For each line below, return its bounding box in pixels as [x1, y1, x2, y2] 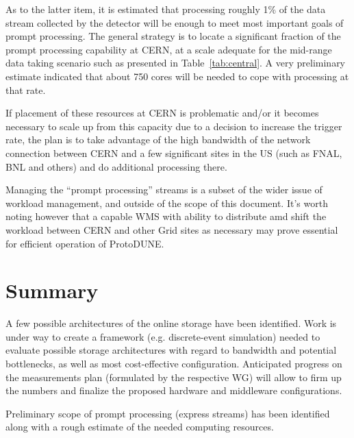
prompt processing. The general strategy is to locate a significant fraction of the [5, 29, 341, 43]
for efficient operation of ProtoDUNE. [5, 236, 164, 250]
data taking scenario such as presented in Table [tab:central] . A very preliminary [5, 56, 346, 70]
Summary [5, 276, 99, 304]
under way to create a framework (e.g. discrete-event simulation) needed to [5, 329, 320, 343]
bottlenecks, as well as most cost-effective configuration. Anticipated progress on [5, 356, 342, 370]
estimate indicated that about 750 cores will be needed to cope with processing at [5, 69, 349, 83]
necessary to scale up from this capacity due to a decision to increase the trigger [5, 119, 342, 133]
